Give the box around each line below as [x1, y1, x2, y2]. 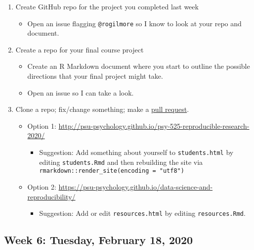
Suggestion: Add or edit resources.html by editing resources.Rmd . [39, 208, 246, 218]
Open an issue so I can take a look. [27, 87, 134, 98]
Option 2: [27, 181, 56, 192]
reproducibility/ [27, 191, 76, 201]
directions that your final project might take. [27, 71, 163, 81]
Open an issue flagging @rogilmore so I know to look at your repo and [27, 18, 242, 28]
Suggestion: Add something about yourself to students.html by [39, 147, 234, 157]
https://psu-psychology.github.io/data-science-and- [58, 181, 213, 192]
